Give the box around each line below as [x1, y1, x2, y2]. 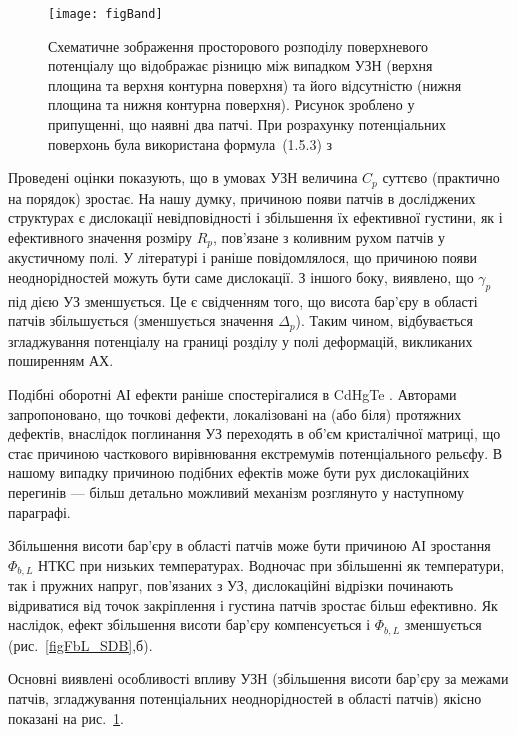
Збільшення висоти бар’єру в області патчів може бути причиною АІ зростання [8, 535, 491, 556]
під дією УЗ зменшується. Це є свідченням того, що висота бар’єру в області [8, 290, 478, 311]
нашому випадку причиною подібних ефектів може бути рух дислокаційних [8, 462, 470, 483]
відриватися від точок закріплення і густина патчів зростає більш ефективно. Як [8, 594, 498, 615]
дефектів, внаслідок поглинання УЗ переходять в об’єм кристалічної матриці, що [8, 423, 501, 444]
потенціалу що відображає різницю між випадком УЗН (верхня [48, 55, 433, 76]
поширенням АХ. [8, 350, 114, 371]
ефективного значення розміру [8, 226, 192, 247]
